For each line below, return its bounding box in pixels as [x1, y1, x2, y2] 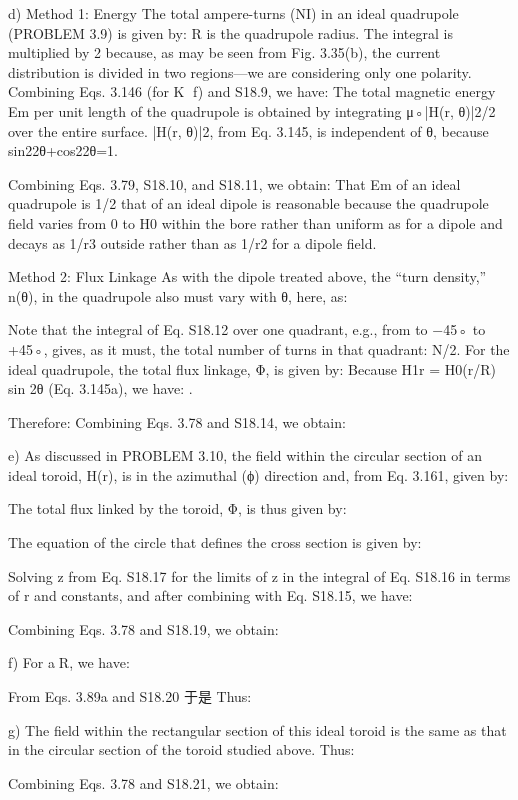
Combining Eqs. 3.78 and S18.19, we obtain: [8, 618, 279, 639]
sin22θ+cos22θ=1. [8, 140, 119, 161]
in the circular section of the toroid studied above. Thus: [8, 739, 355, 760]
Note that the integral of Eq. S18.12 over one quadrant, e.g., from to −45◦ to [8, 319, 486, 340]
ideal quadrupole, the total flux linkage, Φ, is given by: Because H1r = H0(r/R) [8, 358, 496, 379]
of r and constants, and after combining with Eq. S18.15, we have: [8, 585, 413, 606]
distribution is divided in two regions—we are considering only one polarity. [8, 61, 472, 82]
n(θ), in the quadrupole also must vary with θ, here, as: [8, 285, 348, 306]
